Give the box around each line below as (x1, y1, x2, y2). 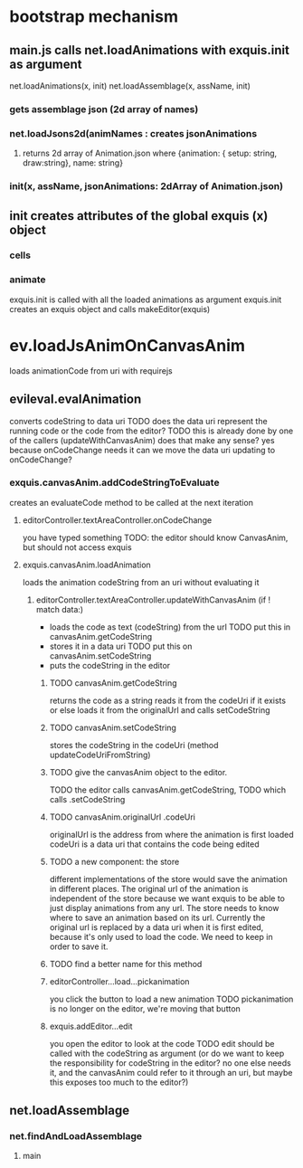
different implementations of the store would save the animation (49, 873, 288, 884)
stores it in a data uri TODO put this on (49, 641, 193, 651)
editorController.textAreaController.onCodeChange (22, 514, 213, 526)
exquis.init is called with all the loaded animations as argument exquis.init (9, 294, 282, 305)
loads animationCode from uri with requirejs (9, 365, 174, 376)
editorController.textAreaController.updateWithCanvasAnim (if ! (35, 594, 271, 605)
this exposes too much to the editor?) (49, 1077, 189, 1087)
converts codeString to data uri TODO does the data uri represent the (9, 415, 269, 426)
